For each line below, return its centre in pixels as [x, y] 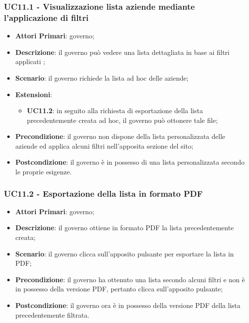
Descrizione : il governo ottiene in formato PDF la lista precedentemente [124, 228]
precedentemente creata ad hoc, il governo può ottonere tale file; [122, 120]
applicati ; [30, 61]
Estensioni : [34, 94]
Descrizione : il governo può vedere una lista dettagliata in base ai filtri [122, 52]
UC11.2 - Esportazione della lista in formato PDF [103, 193]
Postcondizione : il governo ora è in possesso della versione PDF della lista [128, 305]
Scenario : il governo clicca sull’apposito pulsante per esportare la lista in [124, 253]
